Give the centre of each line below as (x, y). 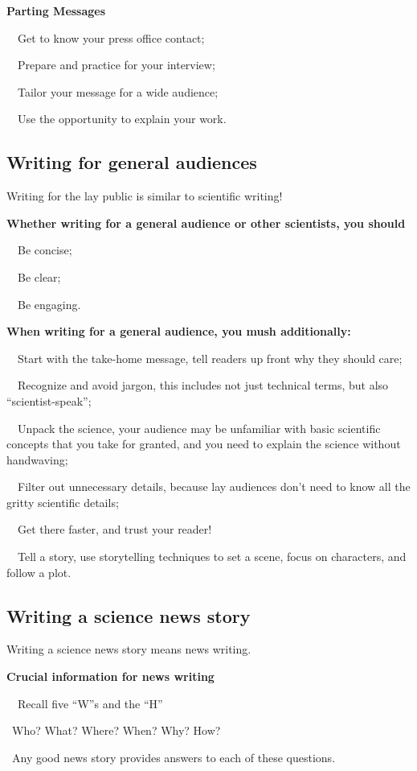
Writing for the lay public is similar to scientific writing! (145, 196)
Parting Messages (56, 10)
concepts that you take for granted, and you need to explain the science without (204, 444)
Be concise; (45, 250)
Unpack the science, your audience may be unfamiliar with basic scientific (199, 428)
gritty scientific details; (63, 502)
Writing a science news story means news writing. (129, 649)
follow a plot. (39, 572)
